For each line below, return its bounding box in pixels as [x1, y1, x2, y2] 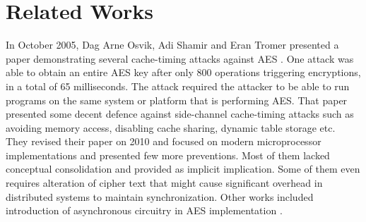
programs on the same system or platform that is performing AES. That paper [6, 92, 348, 107]
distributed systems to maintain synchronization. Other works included [6, 189, 314, 204]
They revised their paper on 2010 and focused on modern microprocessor [6, 134, 321, 149]
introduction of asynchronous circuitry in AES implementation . [6, 203, 283, 218]
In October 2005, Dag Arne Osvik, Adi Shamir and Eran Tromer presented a [6, 37, 339, 52]
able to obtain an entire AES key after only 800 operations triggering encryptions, [6, 65, 361, 80]
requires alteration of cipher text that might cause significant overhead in [6, 175, 323, 190]
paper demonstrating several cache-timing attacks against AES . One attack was [6, 51, 354, 66]
